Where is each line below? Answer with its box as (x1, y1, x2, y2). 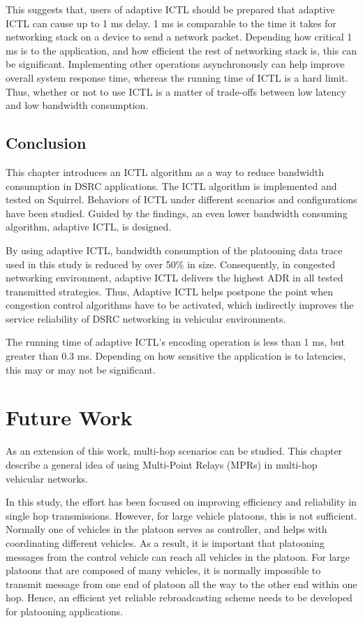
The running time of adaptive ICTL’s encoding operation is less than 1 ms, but (6, 335, 345, 349)
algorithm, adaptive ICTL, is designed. (6, 219, 172, 234)
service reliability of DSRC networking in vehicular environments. (6, 311, 286, 325)
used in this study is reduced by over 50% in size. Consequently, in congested (6, 256, 335, 271)
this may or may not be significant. (6, 362, 156, 376)
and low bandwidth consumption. (6, 98, 149, 112)
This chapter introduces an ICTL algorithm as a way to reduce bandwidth (6, 164, 324, 179)
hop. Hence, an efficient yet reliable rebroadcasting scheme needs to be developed (6, 590, 353, 605)
